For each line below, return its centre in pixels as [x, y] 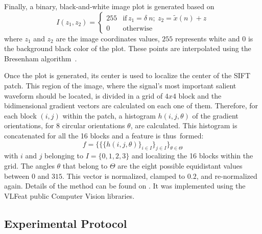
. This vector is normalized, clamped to [124, 175]
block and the [200, 95]
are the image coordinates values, [108, 38]
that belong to [85, 165]
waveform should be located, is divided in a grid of [84, 95]
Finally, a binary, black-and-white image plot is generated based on [109, 6]
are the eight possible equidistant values [180, 165]
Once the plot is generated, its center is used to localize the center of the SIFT [127, 75]
